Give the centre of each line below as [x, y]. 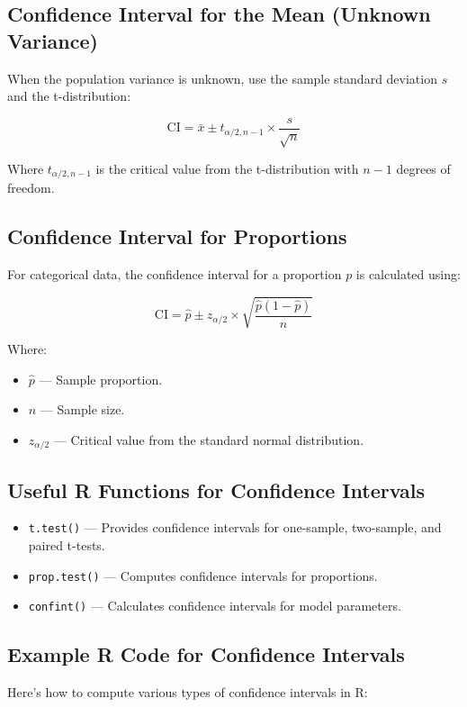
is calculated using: [408, 273]
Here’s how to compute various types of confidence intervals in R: [188, 692]
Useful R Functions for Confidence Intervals [216, 489]
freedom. [31, 188]
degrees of [423, 168]
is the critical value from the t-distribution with [227, 168]
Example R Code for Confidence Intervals [206, 654]
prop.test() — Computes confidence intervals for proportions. [203, 575]
